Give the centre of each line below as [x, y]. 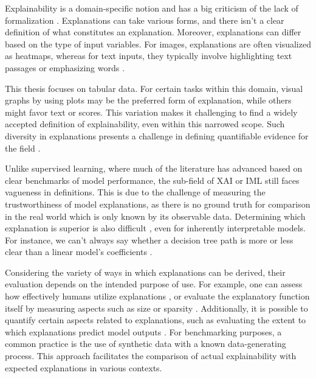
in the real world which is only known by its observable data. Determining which [155, 216]
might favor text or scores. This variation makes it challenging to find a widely [151, 112]
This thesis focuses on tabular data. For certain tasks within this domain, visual [154, 88]
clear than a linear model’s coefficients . [79, 252]
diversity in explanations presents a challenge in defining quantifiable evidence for [157, 135]
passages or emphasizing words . [65, 67]
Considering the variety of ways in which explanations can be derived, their [145, 272]
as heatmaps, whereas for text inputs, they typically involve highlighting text [149, 56]
